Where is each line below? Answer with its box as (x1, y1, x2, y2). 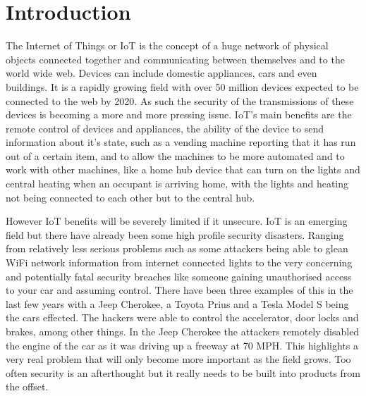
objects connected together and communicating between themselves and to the (6, 51, 345, 66)
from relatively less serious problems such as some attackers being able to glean (6, 241, 348, 256)
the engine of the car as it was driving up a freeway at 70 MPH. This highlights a (6, 338, 358, 352)
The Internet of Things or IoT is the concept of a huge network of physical (6, 38, 329, 53)
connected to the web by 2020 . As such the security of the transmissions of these (6, 93, 354, 108)
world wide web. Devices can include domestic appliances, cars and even (6, 66, 317, 80)
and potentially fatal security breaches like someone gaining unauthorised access (6, 268, 352, 283)
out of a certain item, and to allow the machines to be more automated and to (6, 148, 345, 163)
